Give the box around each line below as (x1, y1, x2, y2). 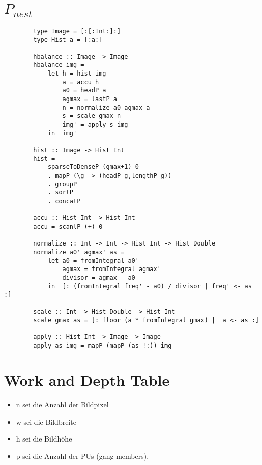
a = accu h (62, 78, 99, 86)
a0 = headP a (62, 87, 106, 94)
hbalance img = (33, 61, 84, 69)
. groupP (47, 180, 77, 188)
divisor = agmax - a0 (62, 274, 135, 281)
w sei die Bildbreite (16, 416, 76, 427)
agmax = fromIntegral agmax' (62, 265, 161, 273)
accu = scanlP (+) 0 (33, 223, 103, 230)
